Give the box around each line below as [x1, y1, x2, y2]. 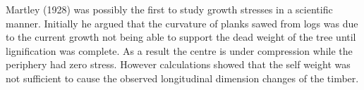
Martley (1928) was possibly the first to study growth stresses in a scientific [6, 2, 333, 16]
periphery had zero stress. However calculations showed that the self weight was [6, 57, 351, 72]
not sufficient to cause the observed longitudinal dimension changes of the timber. [6, 70, 359, 85]
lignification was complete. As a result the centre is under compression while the [6, 43, 353, 58]
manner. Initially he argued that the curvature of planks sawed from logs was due [6, 15, 358, 30]
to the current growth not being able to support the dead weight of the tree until [6, 30, 356, 44]
